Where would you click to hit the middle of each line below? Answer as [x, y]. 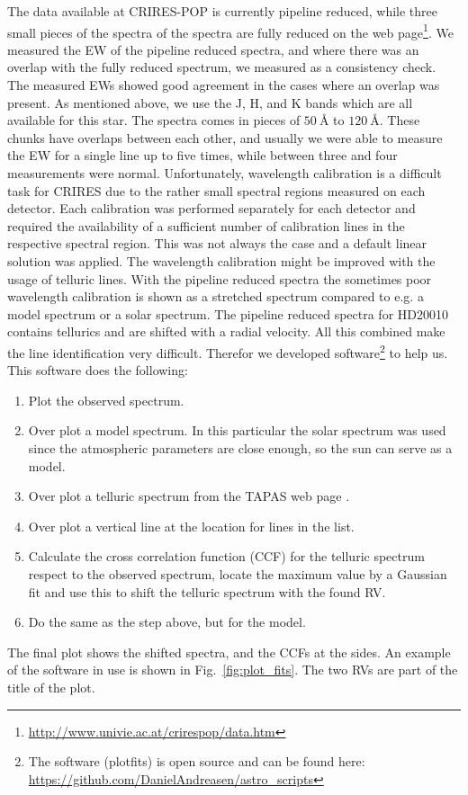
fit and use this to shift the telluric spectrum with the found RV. [207, 591]
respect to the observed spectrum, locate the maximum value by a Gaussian [238, 573]
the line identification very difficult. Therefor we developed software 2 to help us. [228, 351]
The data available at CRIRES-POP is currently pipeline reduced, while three [223, 11]
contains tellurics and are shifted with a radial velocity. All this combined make [226, 331]
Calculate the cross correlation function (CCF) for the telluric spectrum [226, 556]
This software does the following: [98, 370]
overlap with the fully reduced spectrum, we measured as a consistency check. [222, 67]
